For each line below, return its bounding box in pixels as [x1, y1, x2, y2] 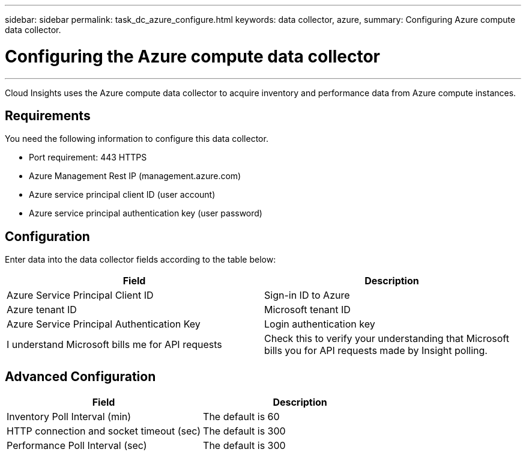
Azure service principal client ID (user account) [29, 189, 216, 200]
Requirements [5, 108, 91, 123]
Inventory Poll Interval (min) [7, 411, 131, 423]
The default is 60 [203, 411, 280, 423]
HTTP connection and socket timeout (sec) [7, 425, 201, 438]
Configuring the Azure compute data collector [5, 46, 381, 67]
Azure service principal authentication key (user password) [29, 208, 262, 219]
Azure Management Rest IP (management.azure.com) [29, 171, 241, 182]
